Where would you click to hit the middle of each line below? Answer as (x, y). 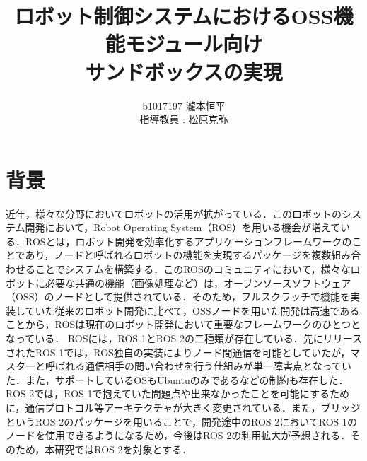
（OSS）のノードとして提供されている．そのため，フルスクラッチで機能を (178, 297)
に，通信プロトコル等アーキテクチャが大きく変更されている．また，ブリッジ (183, 407)
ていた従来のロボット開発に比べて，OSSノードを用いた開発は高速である (192, 310)
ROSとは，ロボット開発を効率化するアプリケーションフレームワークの (188, 241)
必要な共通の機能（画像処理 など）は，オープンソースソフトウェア (198, 282)
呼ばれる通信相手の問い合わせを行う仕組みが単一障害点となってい (198, 366)
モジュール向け (194, 43)
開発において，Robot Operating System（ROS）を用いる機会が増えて (183, 227)
